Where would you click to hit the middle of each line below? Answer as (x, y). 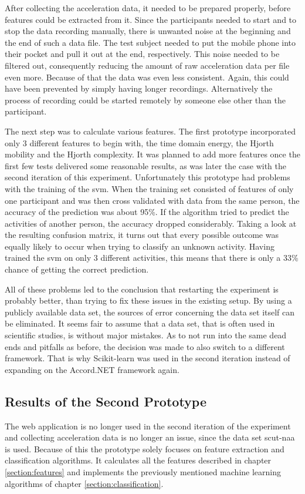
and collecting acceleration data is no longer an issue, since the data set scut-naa (150, 437)
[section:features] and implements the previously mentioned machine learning (143, 471)
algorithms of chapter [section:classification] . (84, 483)
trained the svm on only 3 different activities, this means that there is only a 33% (152, 258)
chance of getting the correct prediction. (77, 269)
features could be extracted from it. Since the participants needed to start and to (151, 19)
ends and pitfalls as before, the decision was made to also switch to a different (145, 346)
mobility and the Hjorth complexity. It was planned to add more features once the (152, 154)
